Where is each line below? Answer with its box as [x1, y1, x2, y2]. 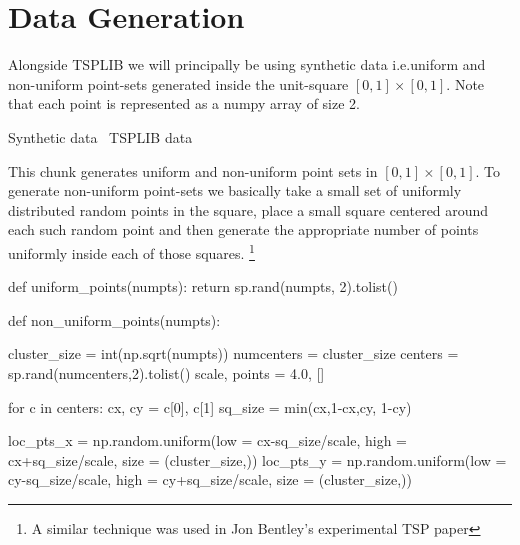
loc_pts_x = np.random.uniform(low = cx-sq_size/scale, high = [8, 430, 408, 451]
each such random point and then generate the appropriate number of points [8, 219, 479, 240]
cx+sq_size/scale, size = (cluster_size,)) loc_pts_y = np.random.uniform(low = [8, 449, 507, 470]
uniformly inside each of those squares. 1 [8, 239, 255, 263]
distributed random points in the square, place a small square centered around [8, 199, 489, 220]
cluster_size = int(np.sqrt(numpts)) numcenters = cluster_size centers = [8, 343, 459, 364]
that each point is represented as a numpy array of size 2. [8, 93, 360, 114]
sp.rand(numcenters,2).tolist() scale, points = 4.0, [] [8, 362, 325, 383]
